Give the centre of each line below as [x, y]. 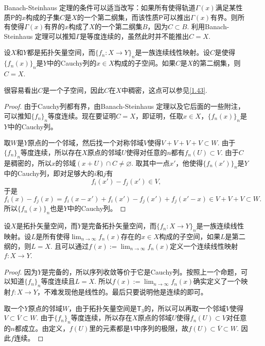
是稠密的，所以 [28, 163]
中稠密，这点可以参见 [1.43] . [164, 90]
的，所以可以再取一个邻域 [185, 308]
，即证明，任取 [159, 115]
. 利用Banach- [208, 26]
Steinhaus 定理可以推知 [40, 36]
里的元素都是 [110, 328]
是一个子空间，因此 [74, 90]
